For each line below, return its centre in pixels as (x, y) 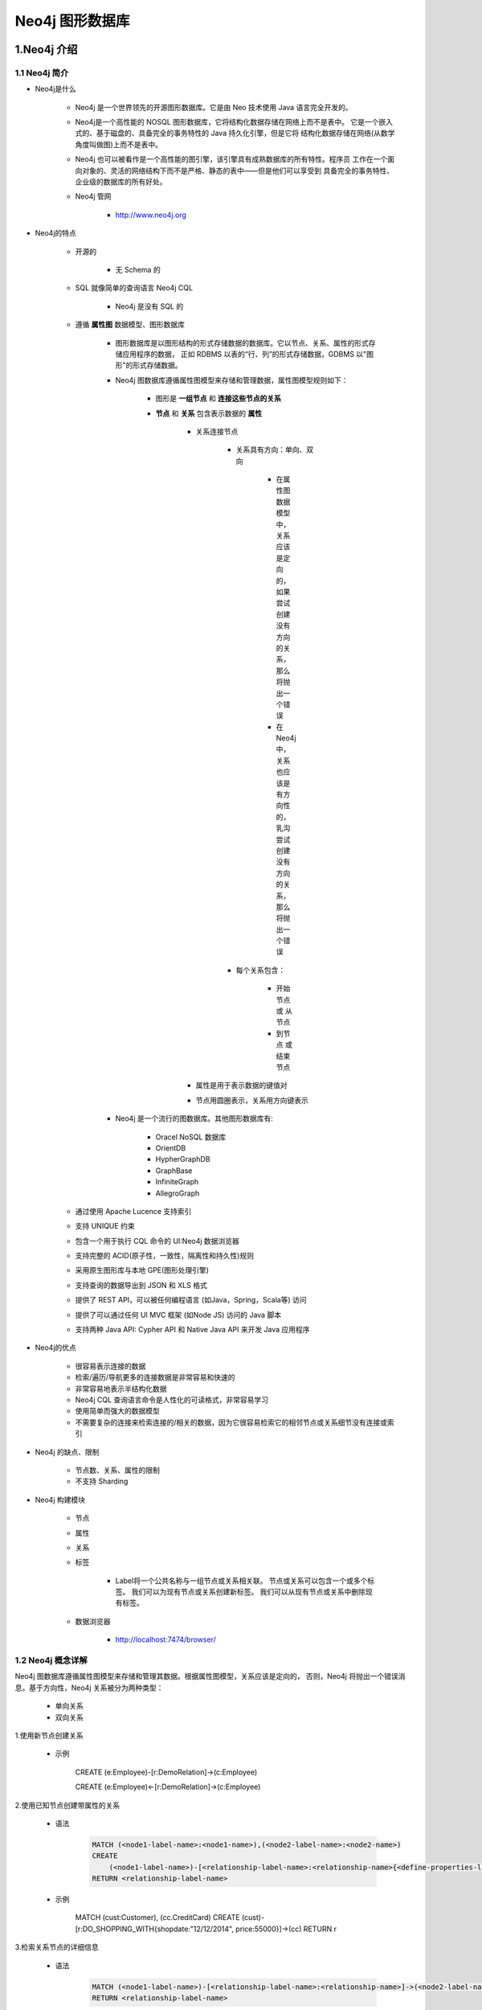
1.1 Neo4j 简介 (42, 72)
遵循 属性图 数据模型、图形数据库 (130, 325)
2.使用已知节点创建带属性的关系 (67, 1805)
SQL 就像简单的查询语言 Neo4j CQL (134, 288)
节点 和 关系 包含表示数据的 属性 (209, 413)
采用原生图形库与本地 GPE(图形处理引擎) (142, 1270)
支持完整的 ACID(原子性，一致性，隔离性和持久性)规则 (165, 1256)
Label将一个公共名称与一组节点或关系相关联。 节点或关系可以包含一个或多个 (241, 1581)
